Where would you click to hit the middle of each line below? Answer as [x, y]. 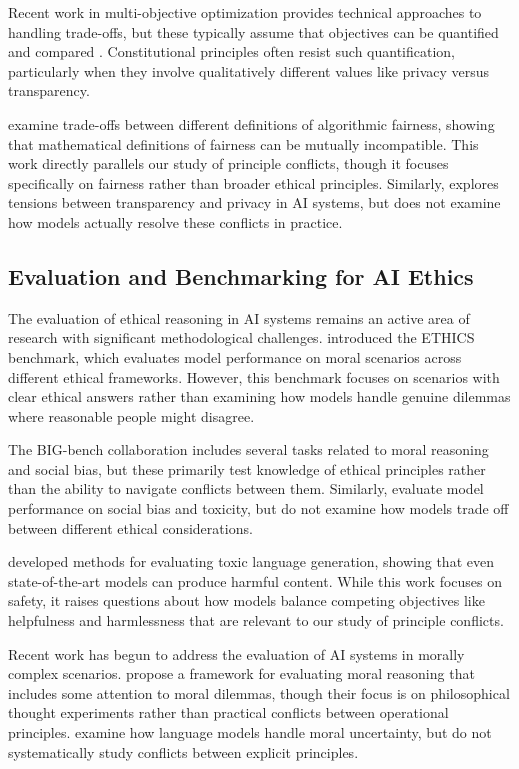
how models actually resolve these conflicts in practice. [175, 221]
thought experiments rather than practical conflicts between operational [228, 712]
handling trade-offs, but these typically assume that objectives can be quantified [253, 31]
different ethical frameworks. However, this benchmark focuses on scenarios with [254, 376]
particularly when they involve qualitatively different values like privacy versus [249, 70]
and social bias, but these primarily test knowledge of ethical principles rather [247, 468]
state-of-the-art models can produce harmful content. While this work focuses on [255, 580]
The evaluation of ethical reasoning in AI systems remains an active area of [239, 317]
